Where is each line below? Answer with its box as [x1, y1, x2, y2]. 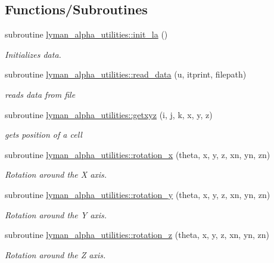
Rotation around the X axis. [5, 168, 107, 181]
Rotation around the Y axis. [5, 208, 107, 221]
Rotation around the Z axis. [5, 248, 106, 261]
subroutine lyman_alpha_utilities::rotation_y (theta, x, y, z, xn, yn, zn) [5, 188, 270, 200]
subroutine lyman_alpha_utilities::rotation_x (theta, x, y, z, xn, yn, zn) [5, 148, 270, 160]
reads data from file [5, 88, 76, 100]
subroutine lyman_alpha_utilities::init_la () [5, 28, 168, 41]
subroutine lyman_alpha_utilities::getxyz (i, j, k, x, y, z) [5, 108, 213, 120]
